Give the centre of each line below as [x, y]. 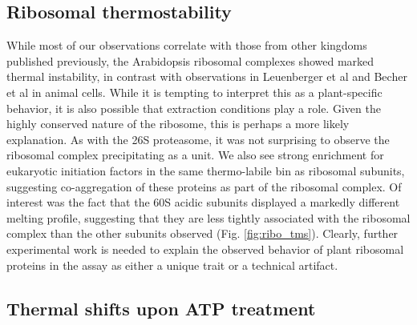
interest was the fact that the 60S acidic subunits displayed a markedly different [203, 202]
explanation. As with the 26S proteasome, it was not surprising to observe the [198, 139]
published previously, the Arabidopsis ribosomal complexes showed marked [190, 60]
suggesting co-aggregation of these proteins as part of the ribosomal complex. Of [204, 186]
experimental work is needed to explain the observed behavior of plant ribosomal [205, 249]
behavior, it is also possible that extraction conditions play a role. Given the [194, 108]
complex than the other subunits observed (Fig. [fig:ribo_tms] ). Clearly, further [202, 233]
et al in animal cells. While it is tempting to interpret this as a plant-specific [194, 92]
